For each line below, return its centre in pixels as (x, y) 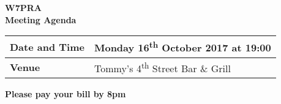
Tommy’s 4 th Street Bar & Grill (162, 67)
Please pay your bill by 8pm (66, 93)
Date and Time (47, 46)
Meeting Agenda (41, 19)
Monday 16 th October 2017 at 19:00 (182, 47)
